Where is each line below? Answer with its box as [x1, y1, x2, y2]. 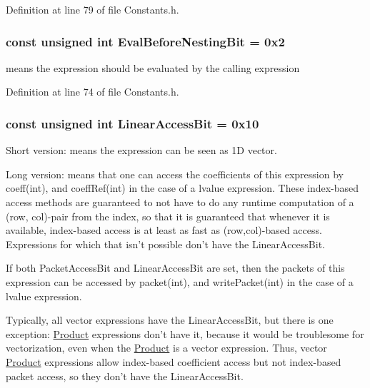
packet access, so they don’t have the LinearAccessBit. [6, 368, 244, 383]
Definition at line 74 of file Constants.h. [6, 84, 179, 99]
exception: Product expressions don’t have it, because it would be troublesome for [6, 326, 364, 341]
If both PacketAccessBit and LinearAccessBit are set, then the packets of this [6, 260, 345, 275]
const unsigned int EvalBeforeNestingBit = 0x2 [6, 32, 285, 50]
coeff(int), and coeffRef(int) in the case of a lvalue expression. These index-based [6, 180, 359, 195]
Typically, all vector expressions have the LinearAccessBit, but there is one [6, 312, 334, 327]
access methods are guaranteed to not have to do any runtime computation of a [6, 195, 354, 209]
